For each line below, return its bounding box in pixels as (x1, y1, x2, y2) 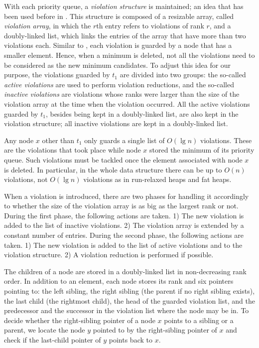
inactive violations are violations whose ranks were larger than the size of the (4, 89, 240, 99)
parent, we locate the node (4, 325, 85, 335)
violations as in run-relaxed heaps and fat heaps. (83, 174, 232, 184)
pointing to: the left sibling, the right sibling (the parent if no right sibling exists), (4, 286, 255, 296)
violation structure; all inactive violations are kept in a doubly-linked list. (4, 118, 228, 129)
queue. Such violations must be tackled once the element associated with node (4, 154, 243, 165)
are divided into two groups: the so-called (120, 69, 246, 80)
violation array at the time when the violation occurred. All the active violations (4, 98, 250, 109)
